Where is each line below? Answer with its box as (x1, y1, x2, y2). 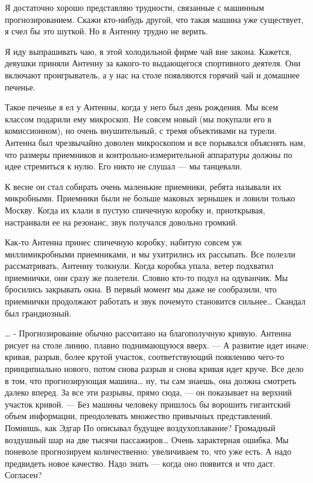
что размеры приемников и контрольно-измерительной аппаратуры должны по (5, 148, 292, 160)
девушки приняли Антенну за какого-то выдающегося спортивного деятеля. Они (5, 57, 301, 69)
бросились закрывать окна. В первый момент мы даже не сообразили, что (5, 283, 277, 295)
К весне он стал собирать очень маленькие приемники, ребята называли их (5, 180, 282, 192)
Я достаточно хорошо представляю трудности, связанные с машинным (5, 1, 264, 13)
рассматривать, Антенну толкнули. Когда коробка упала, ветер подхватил (5, 259, 274, 272)
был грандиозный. (5, 306, 72, 319)
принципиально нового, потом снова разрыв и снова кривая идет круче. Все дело (5, 362, 304, 375)
